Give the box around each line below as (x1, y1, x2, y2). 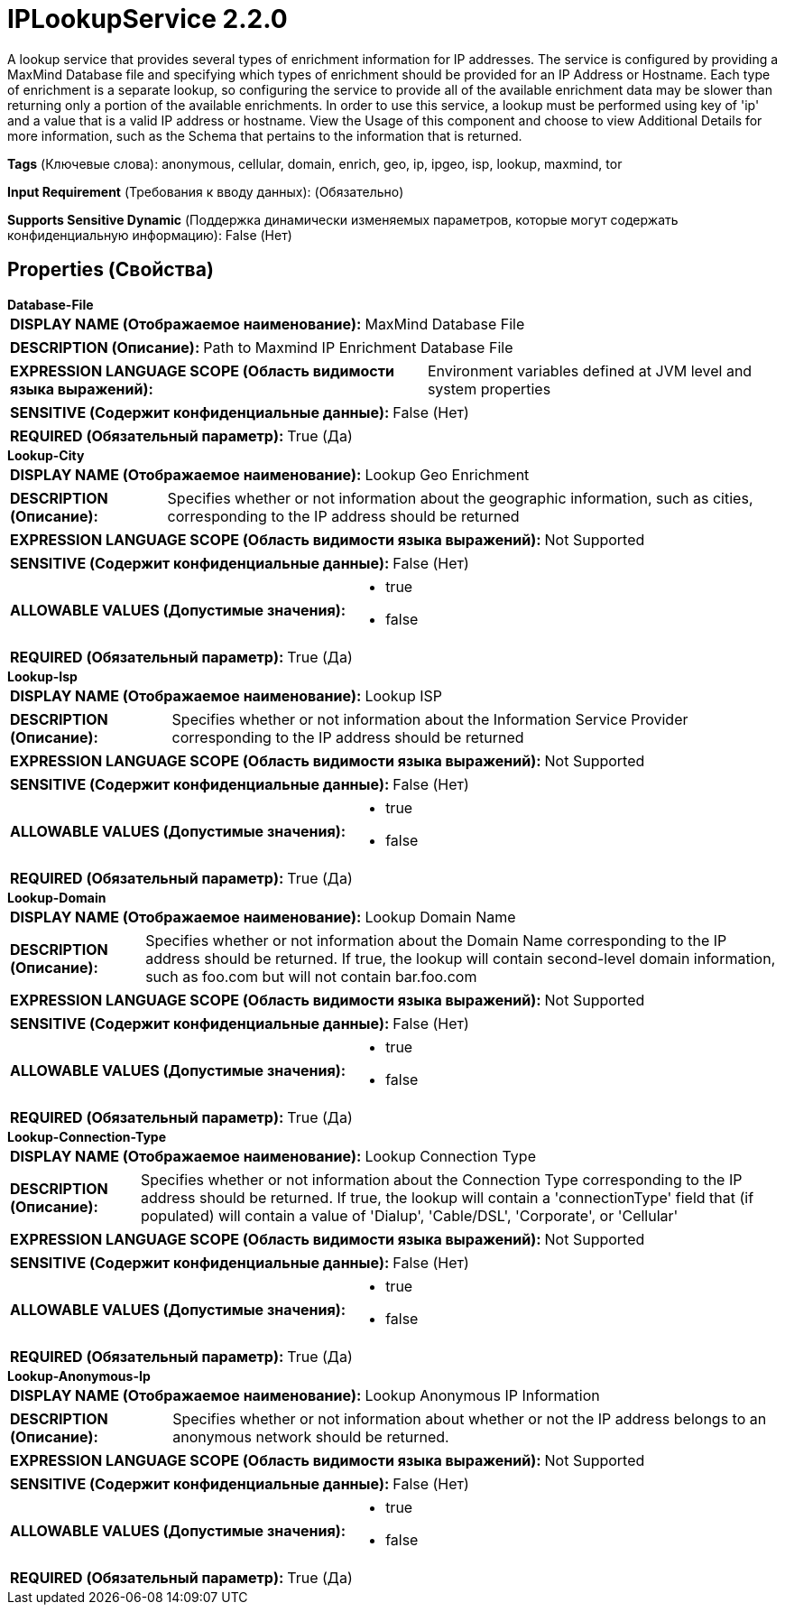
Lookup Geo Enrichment (365, 465, 530, 484)
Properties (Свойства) (7, 258, 214, 282)
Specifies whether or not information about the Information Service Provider (171, 709, 688, 728)
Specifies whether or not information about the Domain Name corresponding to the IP (145, 931, 727, 950)
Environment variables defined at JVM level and (427, 361, 753, 380)
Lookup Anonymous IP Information (365, 1385, 600, 1404)
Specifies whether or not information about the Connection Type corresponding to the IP (140, 1170, 743, 1189)
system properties (427, 379, 551, 398)
